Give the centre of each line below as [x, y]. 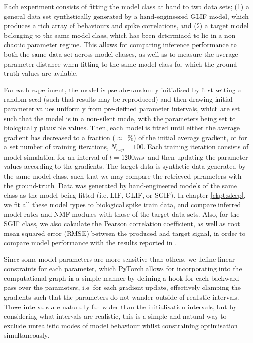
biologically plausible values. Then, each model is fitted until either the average [122, 128]
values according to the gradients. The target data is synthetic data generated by [125, 166]
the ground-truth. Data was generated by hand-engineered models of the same [120, 185]
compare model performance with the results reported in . [90, 243]
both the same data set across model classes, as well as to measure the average [121, 54]
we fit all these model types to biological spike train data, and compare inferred [123, 204]
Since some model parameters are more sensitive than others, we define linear [119, 259]
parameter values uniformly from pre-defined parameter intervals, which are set [122, 108]
